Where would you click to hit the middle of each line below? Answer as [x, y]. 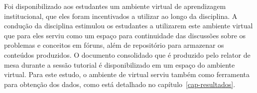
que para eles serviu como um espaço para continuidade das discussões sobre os [125, 35]
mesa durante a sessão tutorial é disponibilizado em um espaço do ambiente [120, 64]
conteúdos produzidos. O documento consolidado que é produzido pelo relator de [127, 54]
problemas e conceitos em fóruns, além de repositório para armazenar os [114, 45]
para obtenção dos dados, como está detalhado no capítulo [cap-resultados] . [120, 84]
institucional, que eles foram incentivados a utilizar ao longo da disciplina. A [121, 16]
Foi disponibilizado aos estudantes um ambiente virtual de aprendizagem [115, 6]
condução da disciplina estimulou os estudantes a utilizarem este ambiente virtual [128, 26]
